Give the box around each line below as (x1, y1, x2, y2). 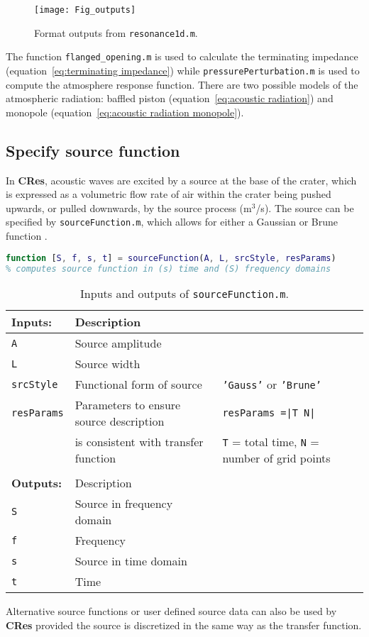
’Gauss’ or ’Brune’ (222, 376, 321, 393)
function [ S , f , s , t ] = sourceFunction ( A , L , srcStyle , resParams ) (6, 253, 336, 263)
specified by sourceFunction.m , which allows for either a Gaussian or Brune (6, 214, 338, 229)
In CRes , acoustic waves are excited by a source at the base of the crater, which (6, 172, 357, 187)
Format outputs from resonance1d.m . (34, 25, 198, 40)
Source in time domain (75, 553, 187, 570)
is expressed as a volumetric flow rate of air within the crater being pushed (6, 187, 331, 201)
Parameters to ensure (75, 397, 181, 414)
